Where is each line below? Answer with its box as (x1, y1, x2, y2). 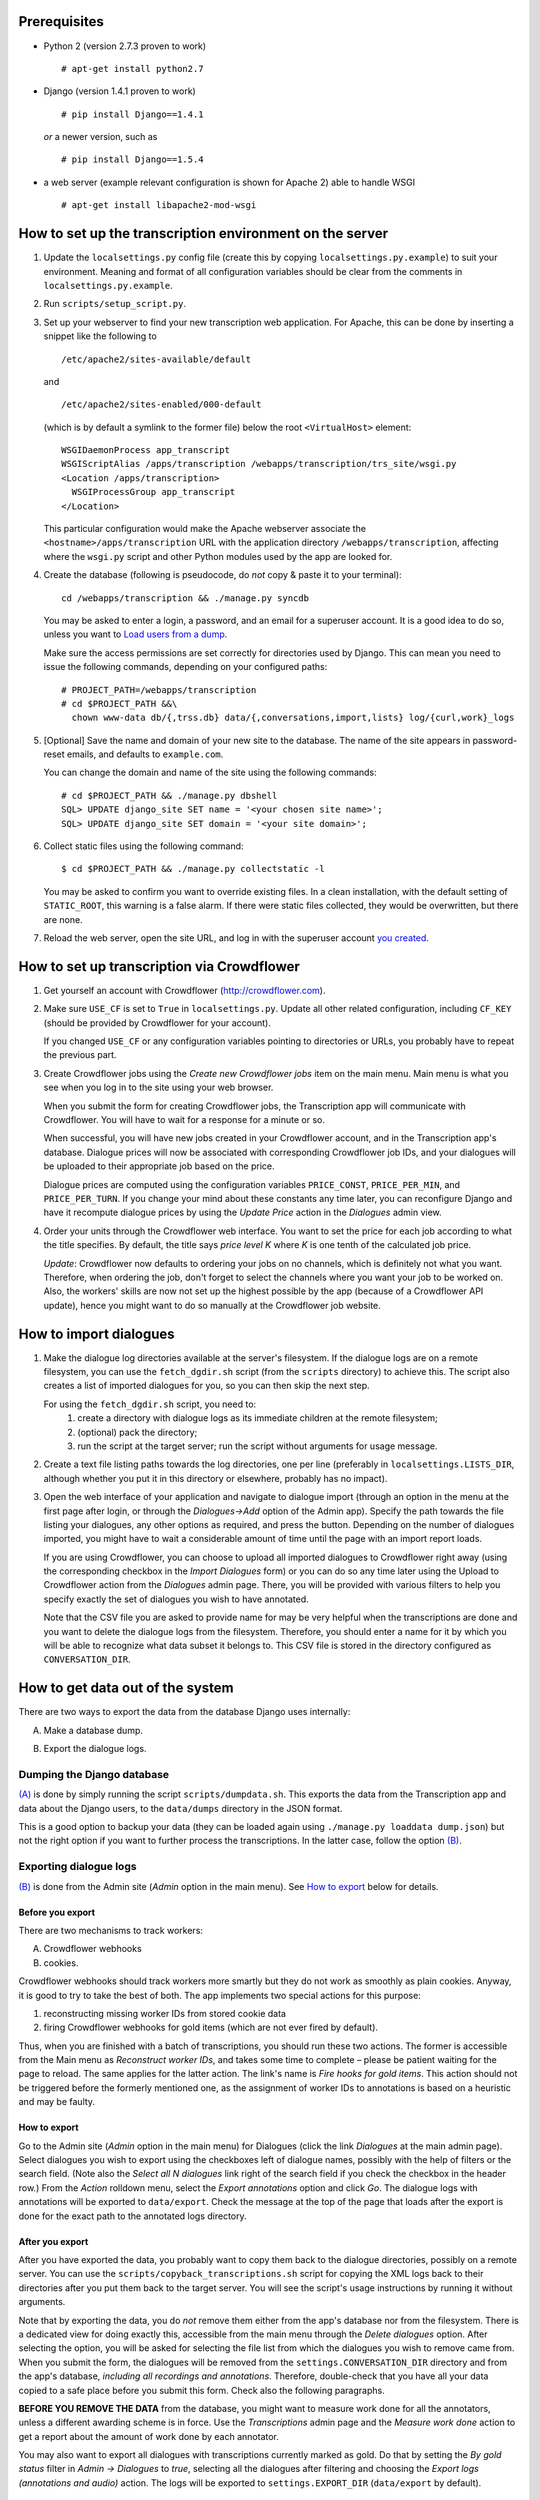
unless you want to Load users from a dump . (43, 628, 228, 640)
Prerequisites (18, 13, 104, 30)
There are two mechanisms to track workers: (18, 1924, 204, 1936)
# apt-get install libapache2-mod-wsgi (61, 200, 257, 211)
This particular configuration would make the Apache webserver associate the (43, 523, 367, 535)
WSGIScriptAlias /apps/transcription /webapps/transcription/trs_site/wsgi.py (61, 458, 457, 470)
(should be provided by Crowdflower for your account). (43, 1016, 272, 1029)
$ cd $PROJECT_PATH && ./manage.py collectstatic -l (61, 863, 325, 875)
